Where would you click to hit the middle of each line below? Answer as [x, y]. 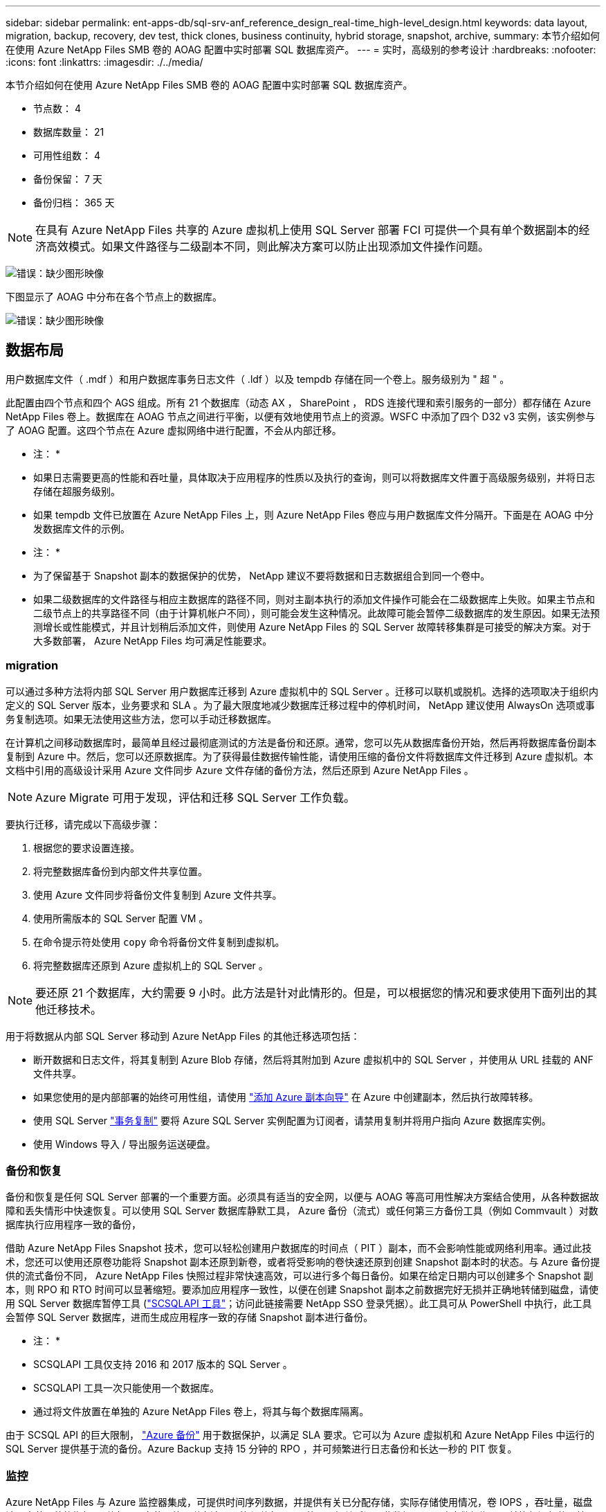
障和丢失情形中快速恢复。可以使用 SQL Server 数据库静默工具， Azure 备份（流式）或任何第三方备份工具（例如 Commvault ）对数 [302, 1211]
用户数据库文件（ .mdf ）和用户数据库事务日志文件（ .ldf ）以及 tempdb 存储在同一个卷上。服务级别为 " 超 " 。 [258, 379]
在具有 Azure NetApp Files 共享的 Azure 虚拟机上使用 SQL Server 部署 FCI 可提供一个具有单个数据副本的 [307, 230]
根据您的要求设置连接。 [86, 847]
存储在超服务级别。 [77, 491]
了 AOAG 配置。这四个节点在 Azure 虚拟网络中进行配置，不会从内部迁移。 [174, 430]
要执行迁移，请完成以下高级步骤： [83, 824]
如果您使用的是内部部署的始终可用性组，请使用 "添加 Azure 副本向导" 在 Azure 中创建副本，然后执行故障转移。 [286, 1097]
